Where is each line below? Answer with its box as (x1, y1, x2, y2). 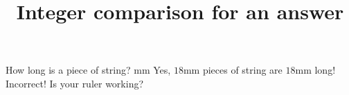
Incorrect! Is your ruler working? (6, 76, 144, 90)
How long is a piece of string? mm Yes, (6, 63, 171, 77)
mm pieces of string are (183, 63, 283, 77)
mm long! (295, 63, 336, 77)
